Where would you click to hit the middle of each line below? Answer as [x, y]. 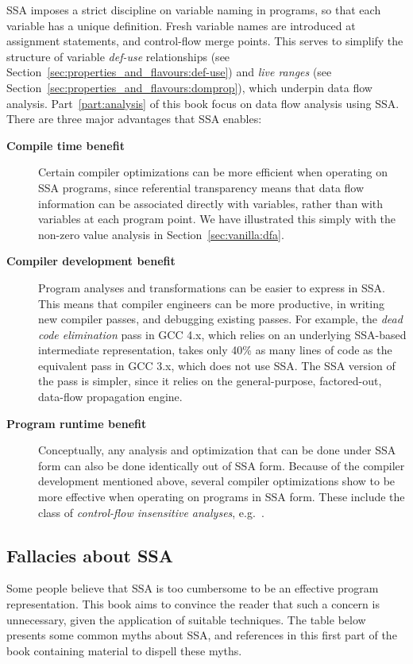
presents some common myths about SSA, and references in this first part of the [202, 635]
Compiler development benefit [91, 261]
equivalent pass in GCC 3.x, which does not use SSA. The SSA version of [217, 365]
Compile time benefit [66, 145]
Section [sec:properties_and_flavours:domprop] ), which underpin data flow [189, 87]
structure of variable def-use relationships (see [118, 56]
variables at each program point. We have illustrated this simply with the [217, 219]
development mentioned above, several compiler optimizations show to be [217, 481]
